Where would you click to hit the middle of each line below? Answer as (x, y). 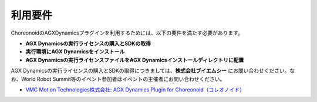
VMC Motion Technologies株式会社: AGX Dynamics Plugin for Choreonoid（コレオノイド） (135, 89)
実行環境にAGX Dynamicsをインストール (75, 52)
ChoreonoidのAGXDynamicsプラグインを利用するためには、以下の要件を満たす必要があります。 (127, 33)
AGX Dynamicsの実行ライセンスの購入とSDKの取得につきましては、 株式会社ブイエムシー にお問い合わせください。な (153, 71)
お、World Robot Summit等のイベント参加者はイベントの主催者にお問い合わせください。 (118, 79)
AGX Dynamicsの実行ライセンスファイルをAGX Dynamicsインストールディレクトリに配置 (135, 60)
